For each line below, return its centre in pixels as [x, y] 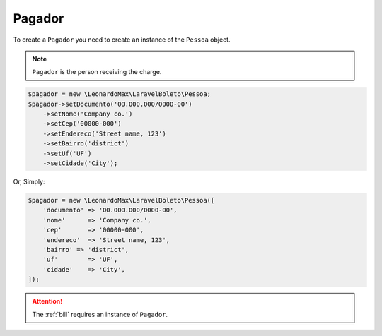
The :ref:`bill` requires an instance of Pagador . [100, 314]
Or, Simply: [29, 182]
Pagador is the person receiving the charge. [97, 72]
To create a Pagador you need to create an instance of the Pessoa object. [122, 40]
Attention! [47, 301]
